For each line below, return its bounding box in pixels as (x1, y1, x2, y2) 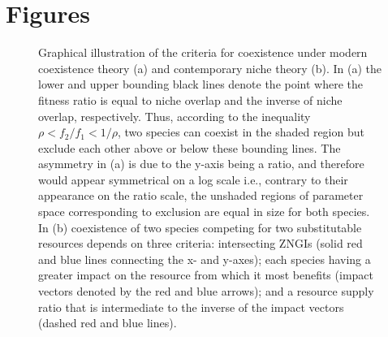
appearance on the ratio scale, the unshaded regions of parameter (38, 187, 364, 204)
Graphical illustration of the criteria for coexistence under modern (38, 44, 368, 61)
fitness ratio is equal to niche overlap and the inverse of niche (38, 91, 343, 108)
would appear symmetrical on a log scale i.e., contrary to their (38, 171, 348, 188)
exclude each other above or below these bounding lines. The (38, 139, 341, 156)
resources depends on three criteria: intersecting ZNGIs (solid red (38, 235, 363, 252)
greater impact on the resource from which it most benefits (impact (38, 266, 373, 283)
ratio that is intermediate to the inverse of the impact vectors (38, 298, 344, 315)
